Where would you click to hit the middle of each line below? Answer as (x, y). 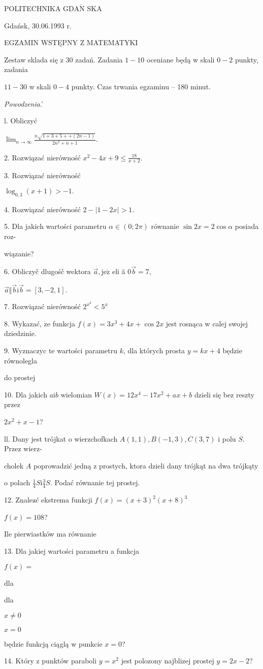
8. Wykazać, (23, 323)
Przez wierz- (23, 448)
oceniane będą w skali (180, 59)
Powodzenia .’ (24, 103)
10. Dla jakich (26, 394)
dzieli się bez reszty (224, 394)
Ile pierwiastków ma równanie (50, 534)
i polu (227, 438)
